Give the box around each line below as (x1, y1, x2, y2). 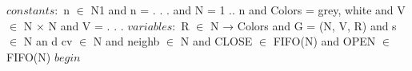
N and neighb (93, 33, 160, 49)
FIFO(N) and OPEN (273, 33, 376, 49)
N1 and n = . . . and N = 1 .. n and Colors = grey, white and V (90, 2, 406, 18)
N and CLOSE (180, 33, 253, 49)
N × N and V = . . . (23, 17, 124, 34)
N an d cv (23, 33, 73, 49)
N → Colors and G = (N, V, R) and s (210, 17, 397, 34)
